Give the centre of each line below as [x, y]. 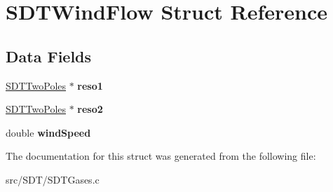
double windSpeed [48, 132]
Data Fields [49, 56]
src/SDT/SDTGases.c [53, 179]
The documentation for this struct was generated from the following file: [161, 156]
